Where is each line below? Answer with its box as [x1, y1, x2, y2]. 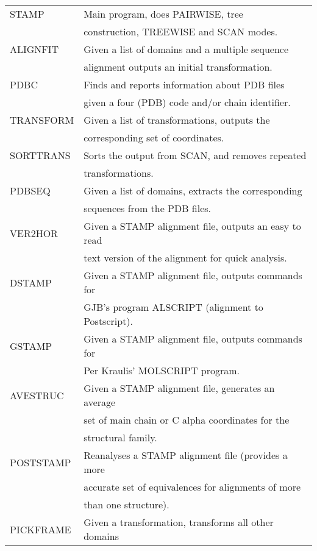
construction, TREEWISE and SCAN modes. [84, 24, 278, 38]
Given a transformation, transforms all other [84, 515, 274, 529]
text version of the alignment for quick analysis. [84, 251, 287, 265]
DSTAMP [10, 275, 52, 290]
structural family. [84, 430, 157, 444]
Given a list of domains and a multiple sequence [84, 42, 289, 56]
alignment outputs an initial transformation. [84, 60, 272, 74]
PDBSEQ [10, 183, 51, 197]
